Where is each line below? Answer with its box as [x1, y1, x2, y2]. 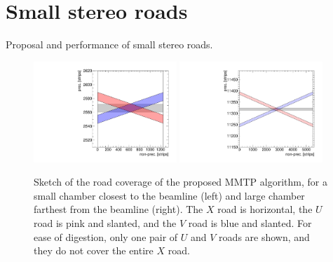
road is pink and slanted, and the [34, 215, 177, 230]
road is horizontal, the [217, 202, 313, 216]
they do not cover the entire [34, 243, 154, 258]
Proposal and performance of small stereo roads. [6, 37, 213, 52]
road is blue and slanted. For [188, 215, 312, 230]
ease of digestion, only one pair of [34, 229, 178, 244]
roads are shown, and [219, 229, 310, 244]
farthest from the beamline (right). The [34, 202, 203, 216]
